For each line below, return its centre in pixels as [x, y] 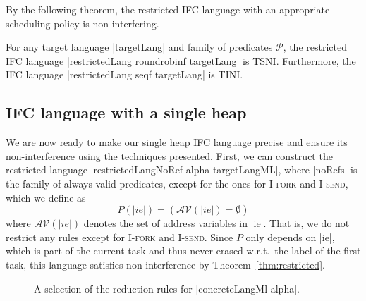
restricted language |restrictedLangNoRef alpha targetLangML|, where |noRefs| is [182, 170]
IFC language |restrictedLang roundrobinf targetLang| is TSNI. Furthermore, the [181, 60]
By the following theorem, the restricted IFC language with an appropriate [168, 9]
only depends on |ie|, [290, 236]
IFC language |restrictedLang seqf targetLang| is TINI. [124, 74]
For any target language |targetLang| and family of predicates [139, 47]
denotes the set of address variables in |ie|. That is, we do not [216, 223]
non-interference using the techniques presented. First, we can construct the [169, 155]
